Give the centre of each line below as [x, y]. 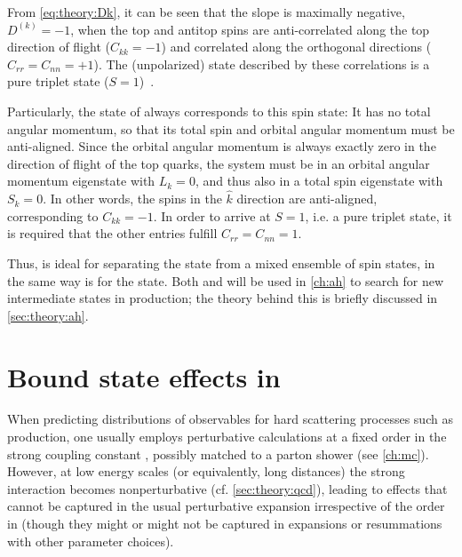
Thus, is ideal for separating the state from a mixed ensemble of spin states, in [221, 263]
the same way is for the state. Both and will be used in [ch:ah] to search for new [226, 280]
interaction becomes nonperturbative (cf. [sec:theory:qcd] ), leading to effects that [227, 488]
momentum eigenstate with [81, 181]
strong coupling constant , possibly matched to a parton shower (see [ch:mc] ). [218, 454]
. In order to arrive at [212, 215]
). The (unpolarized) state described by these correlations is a [262, 64]
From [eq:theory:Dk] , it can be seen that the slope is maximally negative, [206, 12]
